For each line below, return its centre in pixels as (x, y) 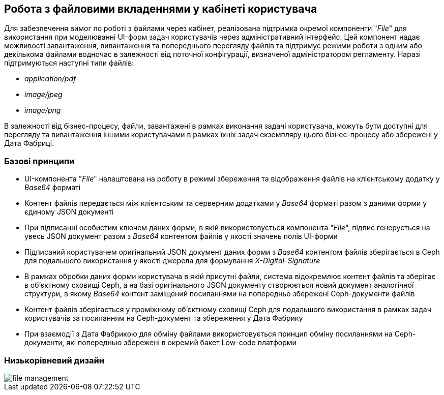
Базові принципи (39, 161)
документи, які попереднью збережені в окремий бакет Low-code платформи (160, 343)
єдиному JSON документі (69, 212)
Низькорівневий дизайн (54, 360)
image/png (43, 110)
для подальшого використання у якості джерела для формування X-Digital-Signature (172, 261)
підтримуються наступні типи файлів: (69, 63)
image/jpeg (43, 95)
